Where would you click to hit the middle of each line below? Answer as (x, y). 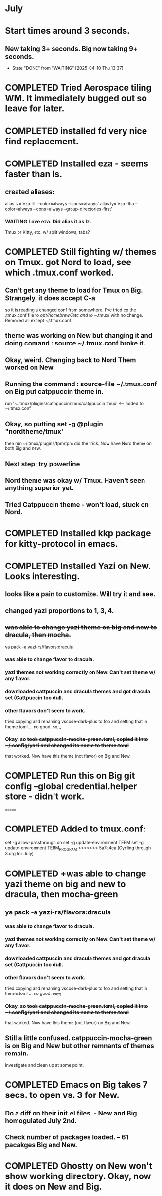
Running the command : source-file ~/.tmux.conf (81, 384)
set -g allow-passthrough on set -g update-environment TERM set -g (74, 842)
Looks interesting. (43, 576)
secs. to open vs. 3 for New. (62, 1095)
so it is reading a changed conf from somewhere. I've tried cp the (71, 310)
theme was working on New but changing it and (79, 335)
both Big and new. (23, 448)
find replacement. (42, 141)
